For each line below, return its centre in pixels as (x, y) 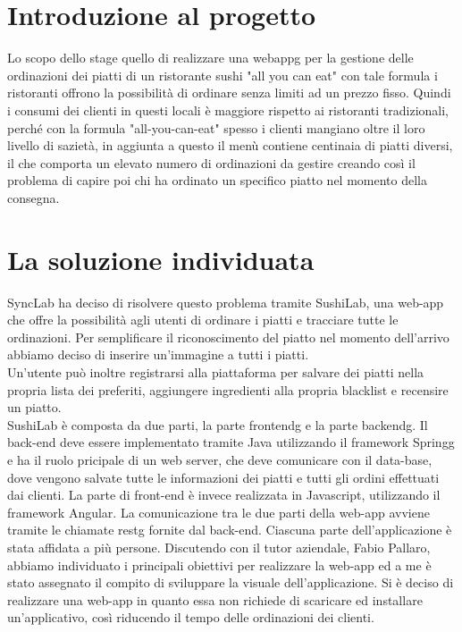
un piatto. (34, 407)
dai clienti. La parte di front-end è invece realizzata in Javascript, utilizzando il (224, 495)
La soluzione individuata (161, 259)
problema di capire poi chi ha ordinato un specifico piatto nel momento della (217, 180)
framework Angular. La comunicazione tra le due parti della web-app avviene (218, 512)
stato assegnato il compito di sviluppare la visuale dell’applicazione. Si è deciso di (231, 582)
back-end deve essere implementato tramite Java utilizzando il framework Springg (231, 442)
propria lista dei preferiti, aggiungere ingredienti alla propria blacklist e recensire (228, 389)
